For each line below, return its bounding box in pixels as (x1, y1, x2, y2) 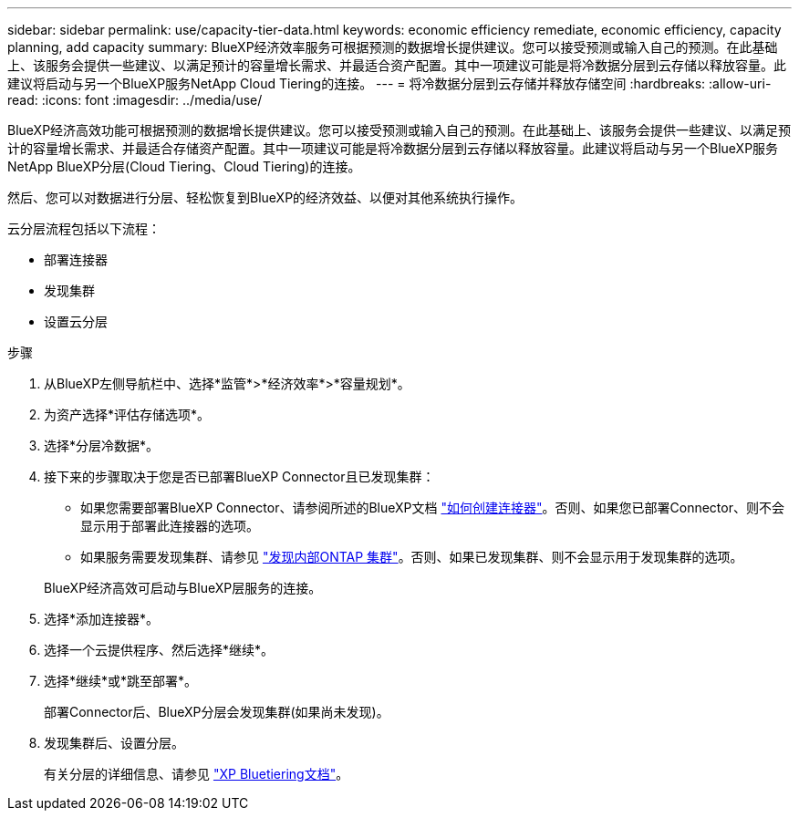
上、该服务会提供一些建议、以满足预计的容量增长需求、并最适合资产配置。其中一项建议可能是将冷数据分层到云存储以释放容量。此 (7, 57, 786, 73)
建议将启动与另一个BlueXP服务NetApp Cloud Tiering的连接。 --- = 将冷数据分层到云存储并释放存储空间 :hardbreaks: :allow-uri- (7, 76, 772, 91)
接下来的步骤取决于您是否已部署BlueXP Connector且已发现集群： (44, 469, 435, 484)
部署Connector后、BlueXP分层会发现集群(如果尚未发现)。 (44, 704, 389, 720)
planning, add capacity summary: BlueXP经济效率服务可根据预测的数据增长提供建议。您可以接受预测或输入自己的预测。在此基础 (7, 39, 778, 55)
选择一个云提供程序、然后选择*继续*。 (44, 642, 275, 658)
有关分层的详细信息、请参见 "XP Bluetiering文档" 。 (44, 766, 349, 782)
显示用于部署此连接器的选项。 (80, 518, 259, 533)
